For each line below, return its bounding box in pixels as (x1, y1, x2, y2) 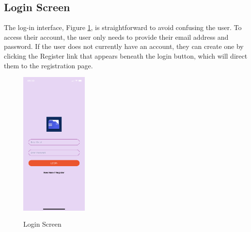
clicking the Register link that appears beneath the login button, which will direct (4, 50, 248, 61)
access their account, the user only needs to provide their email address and (4, 31, 229, 42)
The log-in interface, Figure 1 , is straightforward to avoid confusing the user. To (4, 22, 242, 32)
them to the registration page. (4, 60, 93, 70)
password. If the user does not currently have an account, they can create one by (4, 41, 244, 51)
